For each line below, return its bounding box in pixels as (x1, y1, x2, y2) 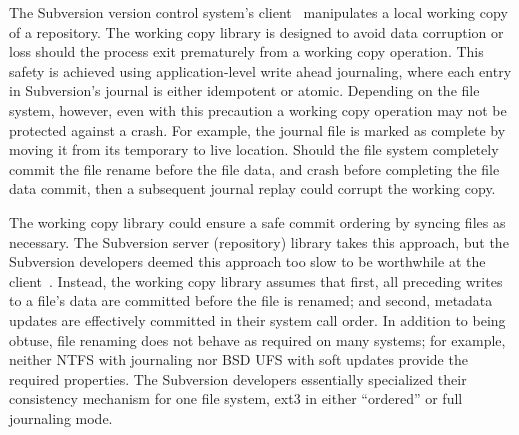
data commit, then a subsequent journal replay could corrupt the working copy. (9, 178, 496, 199)
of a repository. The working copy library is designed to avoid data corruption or (9, 21, 504, 42)
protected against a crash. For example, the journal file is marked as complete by (9, 119, 506, 140)
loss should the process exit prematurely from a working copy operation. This (9, 41, 484, 62)
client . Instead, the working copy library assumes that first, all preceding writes (9, 270, 503, 291)
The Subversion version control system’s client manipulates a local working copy (9, 2, 508, 22)
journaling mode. (9, 407, 113, 428)
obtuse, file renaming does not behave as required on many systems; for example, (9, 329, 506, 350)
